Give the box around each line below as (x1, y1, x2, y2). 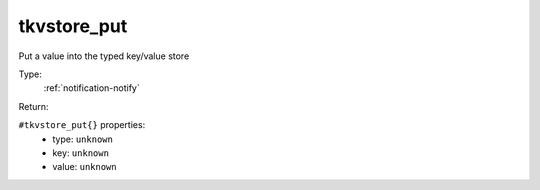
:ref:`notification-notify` (43, 82, 140, 94)
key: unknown (52, 146, 110, 159)
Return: (18, 100, 49, 112)
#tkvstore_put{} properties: (18, 119, 146, 131)
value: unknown (52, 161, 117, 173)
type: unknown (52, 133, 114, 145)
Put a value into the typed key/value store (18, 50, 190, 62)
